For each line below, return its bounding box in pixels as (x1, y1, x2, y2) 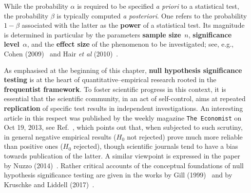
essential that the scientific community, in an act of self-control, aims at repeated (4, 93, 246, 104)
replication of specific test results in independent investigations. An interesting (4, 103, 243, 113)
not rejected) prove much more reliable (127, 131, 243, 141)
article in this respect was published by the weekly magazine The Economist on (4, 112, 242, 123)
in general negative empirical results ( (4, 131, 116, 141)
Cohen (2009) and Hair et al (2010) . (4, 48, 118, 58)
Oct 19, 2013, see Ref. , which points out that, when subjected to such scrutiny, (4, 122, 243, 132)
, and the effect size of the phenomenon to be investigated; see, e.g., (27, 39, 234, 49)
